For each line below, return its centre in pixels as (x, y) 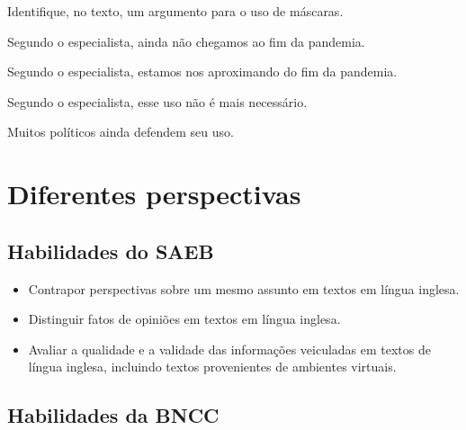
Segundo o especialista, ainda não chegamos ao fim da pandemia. (186, 41)
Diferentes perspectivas (154, 194)
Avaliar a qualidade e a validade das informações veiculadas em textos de (229, 349)
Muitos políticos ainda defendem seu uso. (121, 132)
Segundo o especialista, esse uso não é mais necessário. (157, 101)
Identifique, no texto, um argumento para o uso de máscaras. (175, 11)
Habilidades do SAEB (111, 251)
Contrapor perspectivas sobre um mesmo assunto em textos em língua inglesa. (244, 288)
